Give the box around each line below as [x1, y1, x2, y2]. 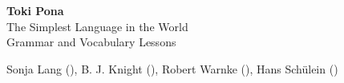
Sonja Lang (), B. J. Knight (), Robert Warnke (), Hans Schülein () [6, 60, 338, 77]
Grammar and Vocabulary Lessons [6, 34, 176, 50]
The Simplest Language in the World [6, 18, 188, 34]
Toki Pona [6, 2, 64, 18]
